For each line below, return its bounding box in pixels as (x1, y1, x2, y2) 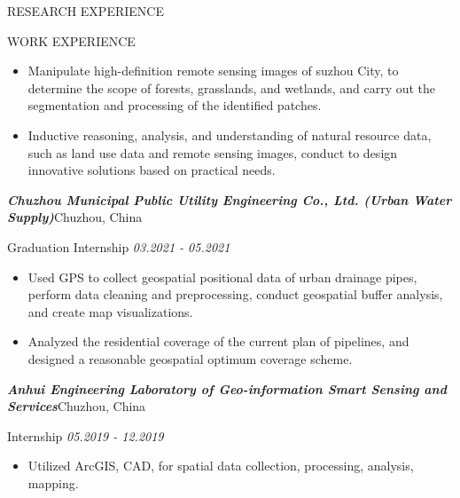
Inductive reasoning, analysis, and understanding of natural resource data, (27, 125, 432, 144)
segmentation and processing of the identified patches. (27, 96, 322, 115)
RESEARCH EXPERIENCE (7, 2, 164, 20)
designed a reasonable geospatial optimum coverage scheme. (27, 349, 353, 368)
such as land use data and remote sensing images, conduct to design (27, 143, 398, 162)
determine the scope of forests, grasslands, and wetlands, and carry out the (27, 78, 436, 97)
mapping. (27, 473, 79, 492)
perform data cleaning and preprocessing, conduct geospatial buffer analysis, (27, 285, 443, 304)
